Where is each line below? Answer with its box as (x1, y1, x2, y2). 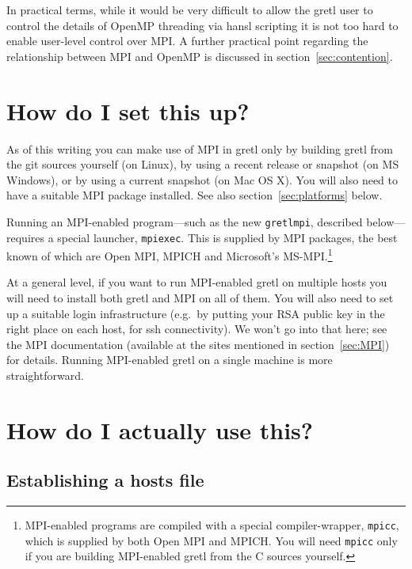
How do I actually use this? (6, 413, 313, 446)
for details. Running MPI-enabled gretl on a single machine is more (6, 351, 333, 368)
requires (6, 229, 44, 245)
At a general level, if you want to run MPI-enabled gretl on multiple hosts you (6, 274, 387, 290)
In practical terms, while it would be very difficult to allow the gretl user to (6, 2, 373, 17)
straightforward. (6, 367, 84, 383)
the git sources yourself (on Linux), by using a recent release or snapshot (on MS (6, 156, 399, 173)
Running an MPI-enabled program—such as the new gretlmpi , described (6, 213, 363, 229)
